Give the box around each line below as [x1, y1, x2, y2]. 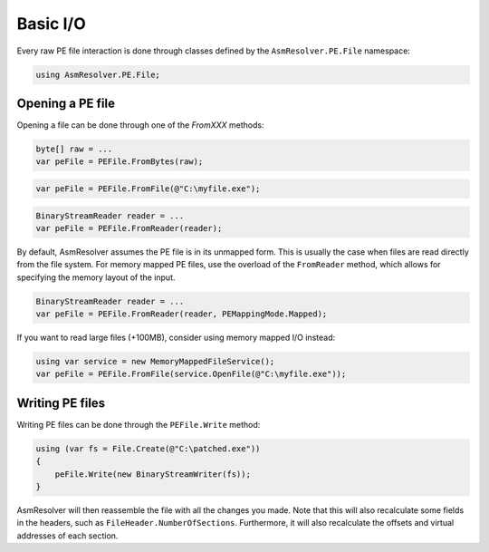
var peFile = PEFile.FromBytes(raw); [35, 157, 204, 167]
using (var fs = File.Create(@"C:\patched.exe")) [35, 443, 261, 453]
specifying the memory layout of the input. [16, 272, 176, 283]
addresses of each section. [16, 530, 119, 541]
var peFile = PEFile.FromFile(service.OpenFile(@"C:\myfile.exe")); [35, 369, 347, 380]
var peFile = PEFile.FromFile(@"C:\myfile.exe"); [35, 183, 261, 194]
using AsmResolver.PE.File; [35, 69, 160, 80]
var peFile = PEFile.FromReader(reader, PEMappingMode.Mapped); [35, 309, 328, 319]
